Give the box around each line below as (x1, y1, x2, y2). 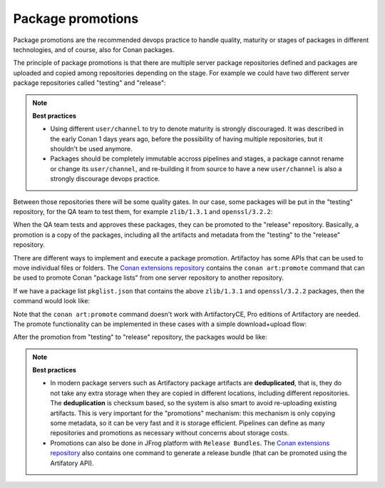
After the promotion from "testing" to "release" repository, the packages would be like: (13, 332, 267, 342)
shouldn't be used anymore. (50, 145, 133, 153)
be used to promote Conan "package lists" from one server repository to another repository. (13, 273, 284, 282)
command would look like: (13, 297, 91, 305)
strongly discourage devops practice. (50, 175, 160, 183)
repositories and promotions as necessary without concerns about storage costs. (50, 429, 289, 437)
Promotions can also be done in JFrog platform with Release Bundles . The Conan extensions (50, 439, 330, 447)
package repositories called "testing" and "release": (13, 78, 166, 87)
